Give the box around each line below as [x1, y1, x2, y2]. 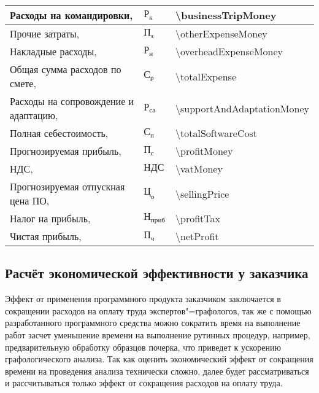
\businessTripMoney [175, 8, 277, 22]
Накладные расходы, [10, 44, 97, 58]
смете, [10, 76, 36, 90]
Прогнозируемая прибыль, [10, 144, 121, 158]
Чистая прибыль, [10, 229, 82, 243]
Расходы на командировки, [10, 8, 133, 22]
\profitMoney [175, 144, 233, 158]
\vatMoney [175, 161, 223, 176]
